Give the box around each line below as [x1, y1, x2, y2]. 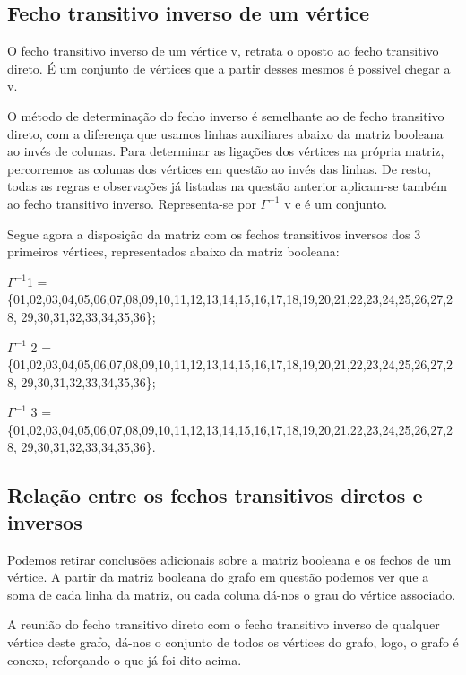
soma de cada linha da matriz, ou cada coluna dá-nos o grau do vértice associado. [7, 584, 456, 603]
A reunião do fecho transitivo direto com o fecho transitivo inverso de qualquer [7, 615, 440, 634]
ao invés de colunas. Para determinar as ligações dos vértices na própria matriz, [7, 142, 444, 160]
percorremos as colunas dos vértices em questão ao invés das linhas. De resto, [7, 159, 432, 177]
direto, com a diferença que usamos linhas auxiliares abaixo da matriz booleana [7, 124, 444, 143]
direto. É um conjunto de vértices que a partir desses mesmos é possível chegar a [7, 58, 451, 77]
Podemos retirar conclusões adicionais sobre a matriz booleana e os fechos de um [7, 550, 452, 568]
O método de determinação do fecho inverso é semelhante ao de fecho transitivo [7, 106, 444, 125]
